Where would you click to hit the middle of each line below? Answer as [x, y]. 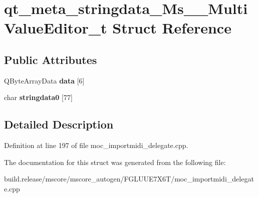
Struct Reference [172, 28]
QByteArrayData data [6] [44, 80]
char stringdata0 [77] [38, 97]
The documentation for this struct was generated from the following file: [115, 162]
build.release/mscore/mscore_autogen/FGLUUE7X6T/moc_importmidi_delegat [129, 179]
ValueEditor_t [56, 28]
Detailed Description [59, 124]
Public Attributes [51, 59]
